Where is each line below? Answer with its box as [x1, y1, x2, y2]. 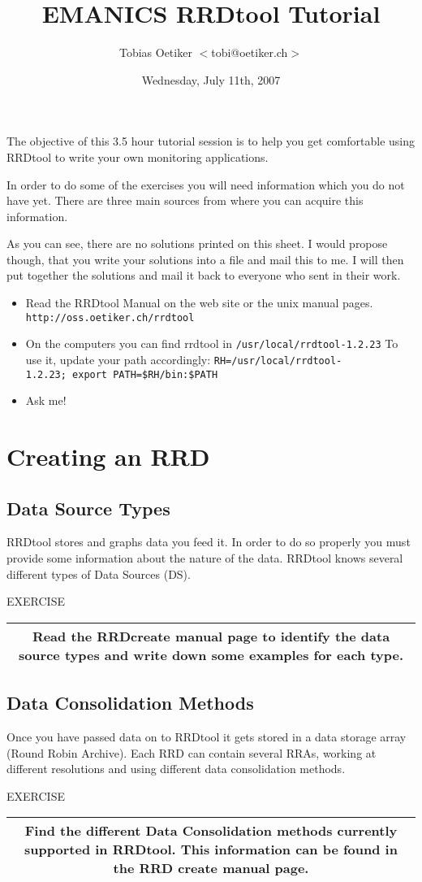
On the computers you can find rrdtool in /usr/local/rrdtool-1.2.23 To [25, 335, 398, 352]
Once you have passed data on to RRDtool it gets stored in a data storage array [6, 728, 407, 745]
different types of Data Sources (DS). [6, 565, 191, 582]
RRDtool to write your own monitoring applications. [6, 148, 269, 165]
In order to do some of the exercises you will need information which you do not [6, 176, 405, 193]
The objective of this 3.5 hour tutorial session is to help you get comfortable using [6, 133, 416, 150]
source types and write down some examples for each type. [18, 645, 404, 664]
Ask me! [25, 392, 67, 409]
